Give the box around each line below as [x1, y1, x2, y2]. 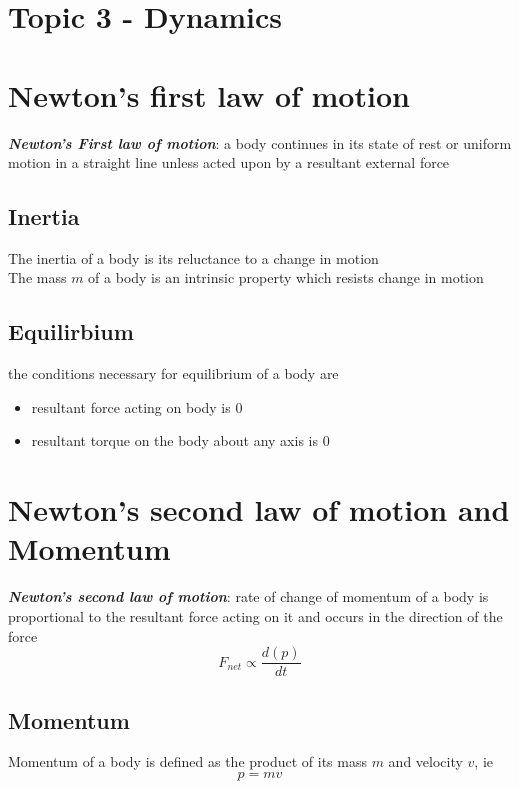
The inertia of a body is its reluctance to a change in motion [8, 247, 379, 268]
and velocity [388, 751, 463, 772]
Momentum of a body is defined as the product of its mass [8, 751, 367, 772]
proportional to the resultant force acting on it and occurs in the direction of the [8, 605, 503, 626]
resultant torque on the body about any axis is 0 [31, 430, 330, 451]
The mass [8, 267, 67, 288]
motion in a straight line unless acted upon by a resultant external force [8, 152, 450, 173]
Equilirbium [8, 316, 134, 347]
